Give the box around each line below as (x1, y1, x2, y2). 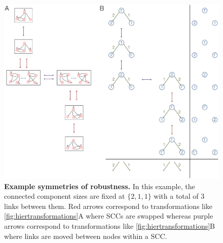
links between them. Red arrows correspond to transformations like (4, 200, 213, 211)
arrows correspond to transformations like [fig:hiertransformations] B (4, 221, 215, 231)
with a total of (154, 191, 199, 201)
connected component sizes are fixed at (4, 191, 125, 201)
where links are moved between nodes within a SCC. (4, 230, 167, 241)
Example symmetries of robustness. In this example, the (4, 180, 195, 191)
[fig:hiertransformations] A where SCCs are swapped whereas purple (4, 210, 213, 221)
